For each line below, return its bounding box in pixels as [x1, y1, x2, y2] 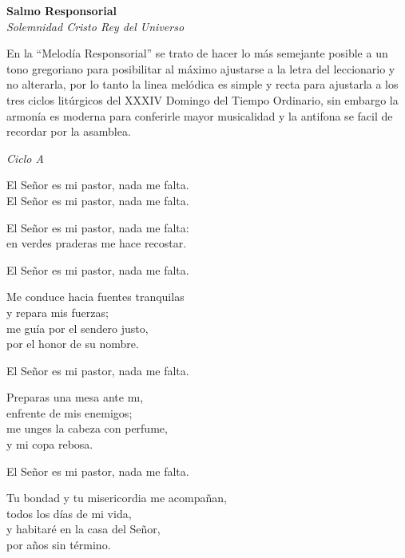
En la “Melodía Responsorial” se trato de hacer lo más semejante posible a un [6, 45, 388, 61]
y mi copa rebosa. [6, 436, 93, 453]
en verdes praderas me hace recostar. [6, 235, 187, 251]
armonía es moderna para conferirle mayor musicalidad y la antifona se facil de [6, 107, 393, 124]
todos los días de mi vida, [6, 505, 132, 521]
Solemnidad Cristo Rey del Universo [6, 18, 185, 34]
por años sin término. [6, 536, 111, 553]
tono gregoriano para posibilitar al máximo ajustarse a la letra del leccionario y [6, 60, 395, 77]
